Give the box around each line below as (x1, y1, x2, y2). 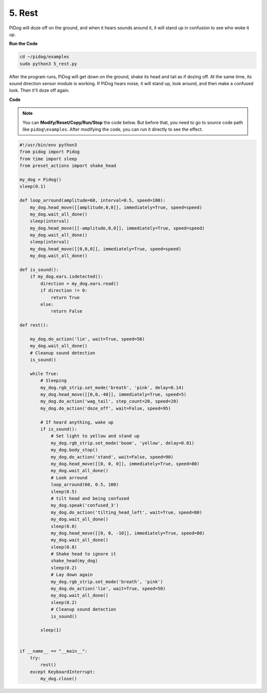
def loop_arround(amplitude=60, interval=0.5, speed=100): (19, 198, 166, 203)
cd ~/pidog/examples (19, 54, 69, 59)
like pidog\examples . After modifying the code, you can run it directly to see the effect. (22, 126, 203, 132)
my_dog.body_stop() (50, 447, 98, 453)
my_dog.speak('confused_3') (50, 503, 119, 508)
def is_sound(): (19, 267, 59, 272)
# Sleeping (40, 378, 67, 383)
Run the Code (9, 41, 38, 47)
